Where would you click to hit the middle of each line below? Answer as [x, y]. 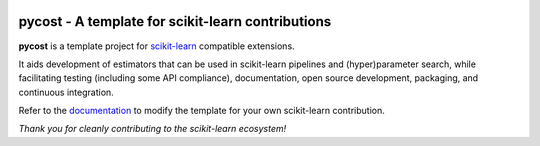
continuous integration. [66, 92]
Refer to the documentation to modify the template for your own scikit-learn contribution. [201, 111]
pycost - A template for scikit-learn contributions [175, 21]
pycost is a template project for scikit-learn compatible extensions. [156, 46]
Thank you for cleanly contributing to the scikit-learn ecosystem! [152, 129]
